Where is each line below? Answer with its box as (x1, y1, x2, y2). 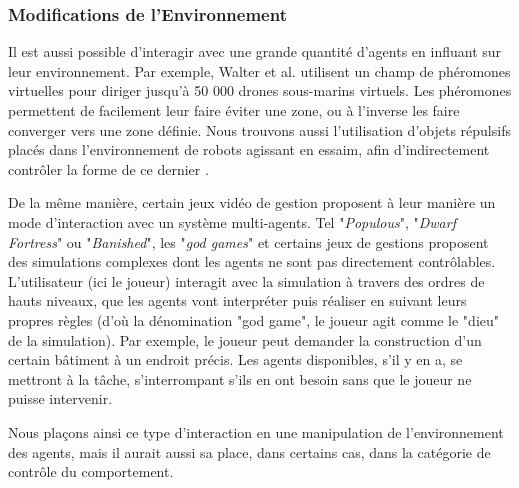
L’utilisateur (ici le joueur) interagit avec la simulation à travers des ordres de (8, 270, 485, 291)
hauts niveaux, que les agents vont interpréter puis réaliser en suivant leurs (8, 290, 467, 311)
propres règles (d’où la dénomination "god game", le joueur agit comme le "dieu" (8, 309, 500, 330)
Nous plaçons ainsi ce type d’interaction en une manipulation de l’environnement (8, 421, 504, 442)
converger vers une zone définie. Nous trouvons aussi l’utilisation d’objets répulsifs (8, 119, 511, 140)
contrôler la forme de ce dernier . (8, 158, 209, 179)
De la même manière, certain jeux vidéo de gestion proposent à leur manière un (8, 192, 496, 213)
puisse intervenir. (8, 388, 113, 409)
